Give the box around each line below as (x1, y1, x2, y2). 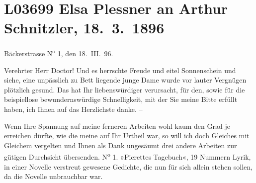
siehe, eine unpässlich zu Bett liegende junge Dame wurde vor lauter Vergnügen (4, 75, 247, 85)
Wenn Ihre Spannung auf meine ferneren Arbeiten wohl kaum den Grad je (4, 120, 230, 131)
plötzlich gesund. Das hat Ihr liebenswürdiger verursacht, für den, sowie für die (4, 84, 245, 94)
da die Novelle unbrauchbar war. (4, 171, 103, 182)
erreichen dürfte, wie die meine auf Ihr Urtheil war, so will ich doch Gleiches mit (4, 130, 250, 141)
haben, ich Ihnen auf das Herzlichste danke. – (4, 103, 143, 114)
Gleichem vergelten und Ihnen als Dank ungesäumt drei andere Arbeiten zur (4, 140, 237, 150)
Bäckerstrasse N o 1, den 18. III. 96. (4, 47, 113, 58)
